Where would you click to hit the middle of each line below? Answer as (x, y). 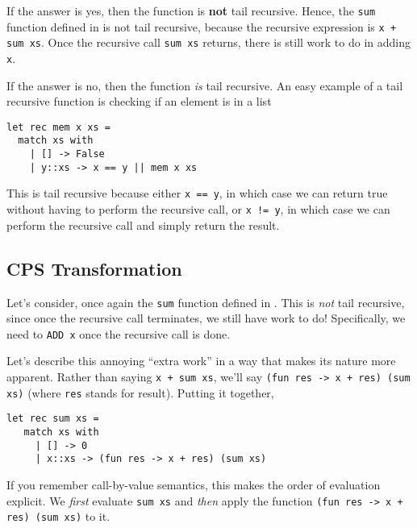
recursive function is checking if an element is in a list (139, 101)
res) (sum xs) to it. (58, 516)
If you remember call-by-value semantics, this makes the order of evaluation (194, 484)
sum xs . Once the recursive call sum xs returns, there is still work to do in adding (208, 42)
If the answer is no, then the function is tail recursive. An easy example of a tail (205, 85)
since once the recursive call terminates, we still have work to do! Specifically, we (206, 318)
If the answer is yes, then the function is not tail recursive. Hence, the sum (191, 10)
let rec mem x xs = (58, 127)
